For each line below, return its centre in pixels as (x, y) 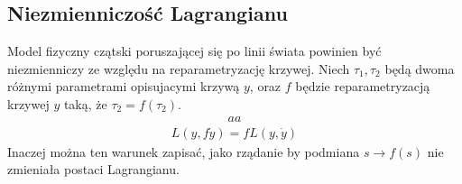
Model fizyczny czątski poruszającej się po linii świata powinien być (194, 51)
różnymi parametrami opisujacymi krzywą (124, 86)
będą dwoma (420, 68)
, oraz (265, 86)
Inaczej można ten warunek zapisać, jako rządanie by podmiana (184, 151)
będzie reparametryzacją (363, 86)
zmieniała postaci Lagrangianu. (93, 169)
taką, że (85, 103)
